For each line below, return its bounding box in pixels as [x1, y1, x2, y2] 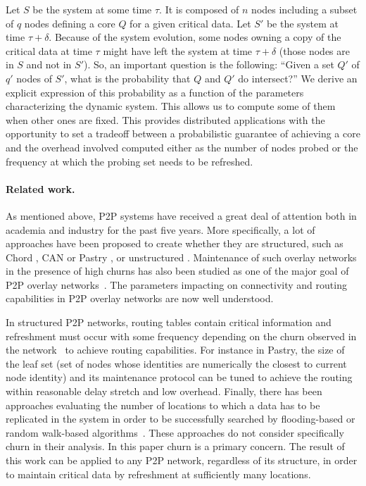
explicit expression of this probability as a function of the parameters [6, 85, 304, 99]
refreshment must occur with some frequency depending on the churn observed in [6, 328, 357, 343]
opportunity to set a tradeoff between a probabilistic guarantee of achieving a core [6, 126, 360, 141]
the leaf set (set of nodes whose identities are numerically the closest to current [6, 356, 347, 370]
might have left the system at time [103, 43, 253, 58]
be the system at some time [32, 2, 152, 16]
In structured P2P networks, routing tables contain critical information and [6, 315, 332, 330]
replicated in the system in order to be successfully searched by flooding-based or [6, 411, 355, 426]
